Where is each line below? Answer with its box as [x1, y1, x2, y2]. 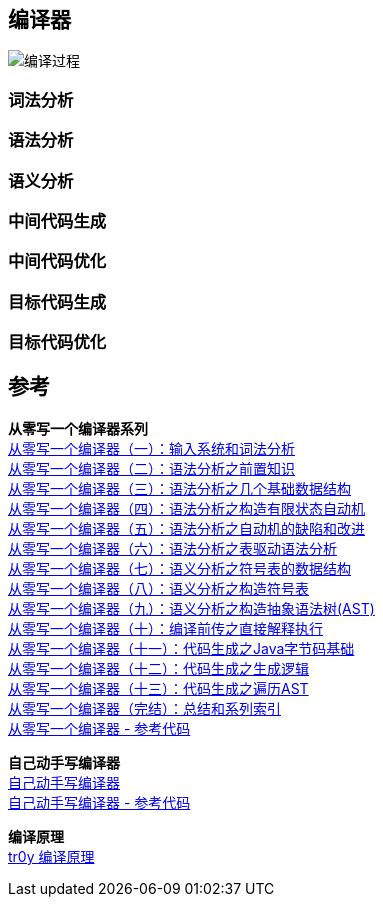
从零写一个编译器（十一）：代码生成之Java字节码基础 [8, 639, 355, 657]
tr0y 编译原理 [8, 847, 95, 865]
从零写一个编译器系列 [8, 419, 148, 437]
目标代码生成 [8, 291, 107, 312]
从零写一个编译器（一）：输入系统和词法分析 [8, 439, 295, 457]
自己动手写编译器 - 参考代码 [8, 793, 191, 811]
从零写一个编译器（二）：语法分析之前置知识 [8, 459, 295, 477]
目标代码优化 [8, 332, 107, 353]
